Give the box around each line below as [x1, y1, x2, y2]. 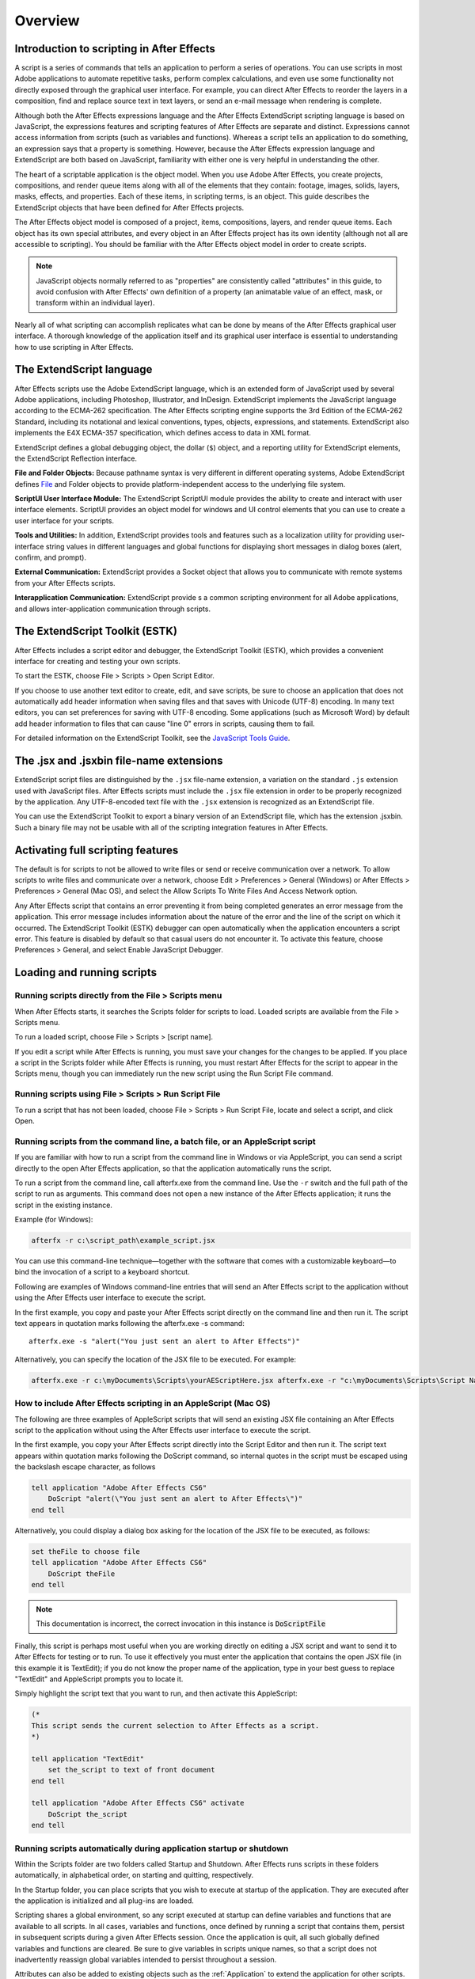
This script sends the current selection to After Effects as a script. [31, 1721, 320, 1730]
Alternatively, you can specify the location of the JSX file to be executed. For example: [14, 1354, 297, 1364]
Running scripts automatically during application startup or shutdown [14, 1843, 289, 1854]
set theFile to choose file [31, 1547, 140, 1555]
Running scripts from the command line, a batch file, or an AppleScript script [14, 1136, 316, 1147]
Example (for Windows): [14, 1215, 93, 1225]
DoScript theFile [47, 1569, 116, 1578]
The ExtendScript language [14, 363, 153, 376]
